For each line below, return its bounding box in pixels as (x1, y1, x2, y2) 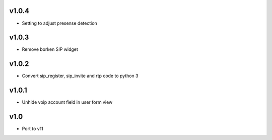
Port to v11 (22, 126, 44, 132)
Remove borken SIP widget (22, 46, 78, 52)
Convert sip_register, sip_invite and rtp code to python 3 (22, 73, 139, 79)
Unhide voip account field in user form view (22, 99, 113, 105)
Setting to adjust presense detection (22, 20, 98, 26)
